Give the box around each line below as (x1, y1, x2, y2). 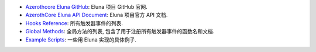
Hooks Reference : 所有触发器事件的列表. (25, 19, 123, 26)
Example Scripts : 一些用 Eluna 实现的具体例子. (25, 36, 137, 43)
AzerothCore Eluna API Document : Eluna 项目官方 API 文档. (25, 12, 168, 19)
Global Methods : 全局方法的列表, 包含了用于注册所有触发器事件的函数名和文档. (25, 28, 215, 35)
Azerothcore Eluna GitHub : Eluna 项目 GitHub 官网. (25, 4, 147, 10)
